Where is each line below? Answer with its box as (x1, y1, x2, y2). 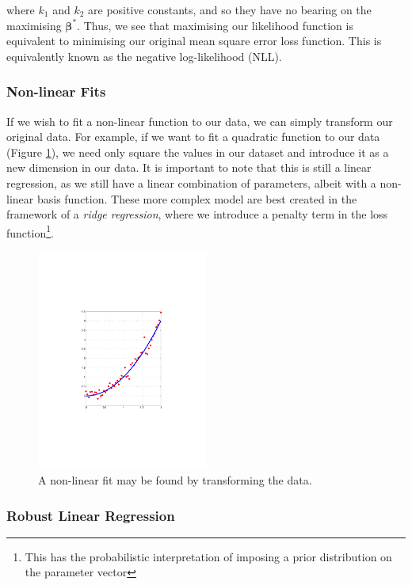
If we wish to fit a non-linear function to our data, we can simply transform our (6, 112, 393, 129)
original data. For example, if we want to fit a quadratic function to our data (6, 128, 380, 145)
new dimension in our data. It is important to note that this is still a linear (6, 159, 372, 176)
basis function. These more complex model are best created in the (36, 190, 357, 207)
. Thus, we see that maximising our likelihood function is (77, 17, 353, 33)
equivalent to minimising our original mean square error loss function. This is (6, 32, 382, 49)
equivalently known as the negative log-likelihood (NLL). (6, 47, 282, 64)
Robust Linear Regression (6, 505, 175, 525)
